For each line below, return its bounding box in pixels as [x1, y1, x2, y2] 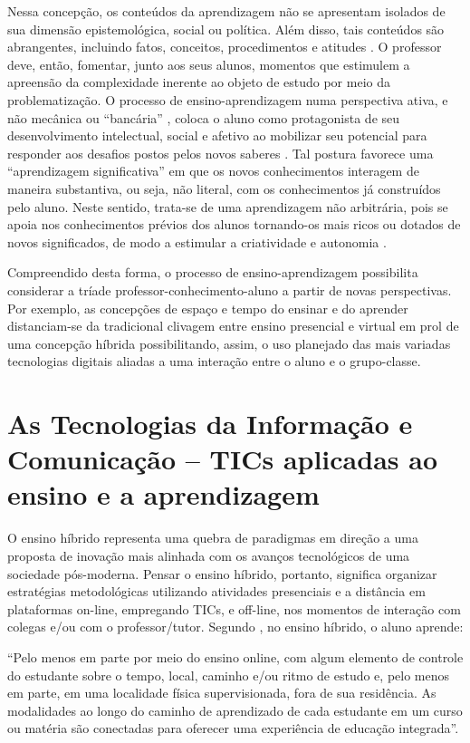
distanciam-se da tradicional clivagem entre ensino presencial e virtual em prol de [7, 316, 459, 335]
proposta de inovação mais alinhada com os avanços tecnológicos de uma [7, 545, 410, 564]
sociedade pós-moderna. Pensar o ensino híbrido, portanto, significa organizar [7, 564, 437, 583]
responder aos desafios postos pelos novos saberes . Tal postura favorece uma [7, 143, 434, 162]
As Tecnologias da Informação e [7, 405, 413, 442]
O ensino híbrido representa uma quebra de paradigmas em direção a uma [7, 528, 418, 547]
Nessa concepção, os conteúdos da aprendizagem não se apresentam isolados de [7, 2, 446, 20]
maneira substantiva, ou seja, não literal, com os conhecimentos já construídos [7, 179, 441, 198]
